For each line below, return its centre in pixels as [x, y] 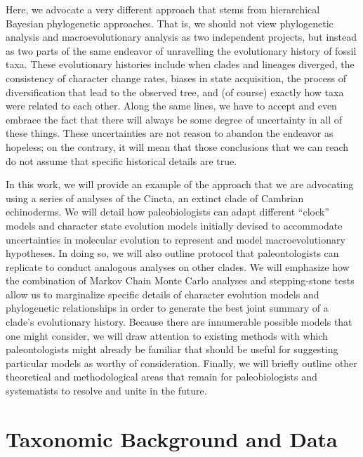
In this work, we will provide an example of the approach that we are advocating [180, 184]
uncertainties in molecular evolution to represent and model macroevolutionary [176, 239]
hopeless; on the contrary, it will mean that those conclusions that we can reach [177, 146]
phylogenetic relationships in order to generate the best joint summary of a [167, 308]
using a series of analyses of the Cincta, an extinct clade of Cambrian [155, 198]
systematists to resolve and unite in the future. [106, 391]
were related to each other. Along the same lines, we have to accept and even [171, 106]
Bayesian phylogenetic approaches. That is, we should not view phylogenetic [170, 23]
